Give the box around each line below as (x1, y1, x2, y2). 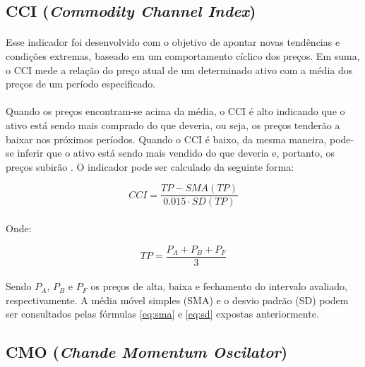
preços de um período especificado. (6, 76, 156, 91)
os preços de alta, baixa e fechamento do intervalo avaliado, (90, 279, 347, 294)
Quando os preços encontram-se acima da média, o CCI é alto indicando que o (6, 104, 345, 119)
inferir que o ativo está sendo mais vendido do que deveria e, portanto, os (17, 145, 335, 160)
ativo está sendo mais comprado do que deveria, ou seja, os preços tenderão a (6, 117, 340, 132)
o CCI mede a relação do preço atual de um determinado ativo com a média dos (6, 62, 353, 77)
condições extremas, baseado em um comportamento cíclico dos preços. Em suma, (6, 48, 360, 63)
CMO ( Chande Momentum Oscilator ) (6, 341, 288, 363)
